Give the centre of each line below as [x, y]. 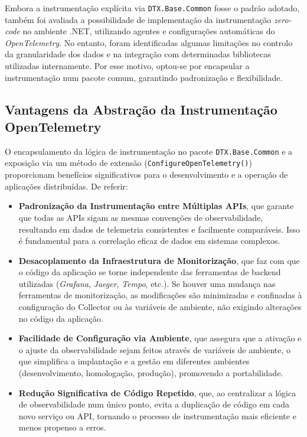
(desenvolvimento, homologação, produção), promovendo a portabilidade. [151, 373]
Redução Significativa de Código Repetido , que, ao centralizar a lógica [157, 392]
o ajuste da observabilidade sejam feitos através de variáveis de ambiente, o [154, 349]
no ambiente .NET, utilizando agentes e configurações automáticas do [149, 31]
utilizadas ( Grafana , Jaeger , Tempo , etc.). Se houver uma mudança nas [147, 283]
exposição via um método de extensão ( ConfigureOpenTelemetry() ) [128, 163]
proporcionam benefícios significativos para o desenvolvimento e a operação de [146, 175]
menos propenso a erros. [62, 427]
